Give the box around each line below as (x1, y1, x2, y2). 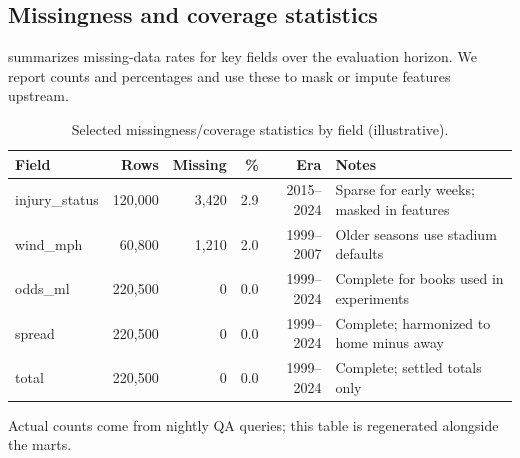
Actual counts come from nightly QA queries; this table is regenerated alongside (8, 414, 499, 435)
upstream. (8, 85, 69, 106)
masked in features (335, 199, 450, 220)
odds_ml (15, 278, 70, 299)
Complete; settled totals (335, 357, 482, 378)
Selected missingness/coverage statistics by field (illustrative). (71, 118, 449, 139)
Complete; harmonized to (335, 312, 491, 333)
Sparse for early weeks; (335, 179, 475, 200)
